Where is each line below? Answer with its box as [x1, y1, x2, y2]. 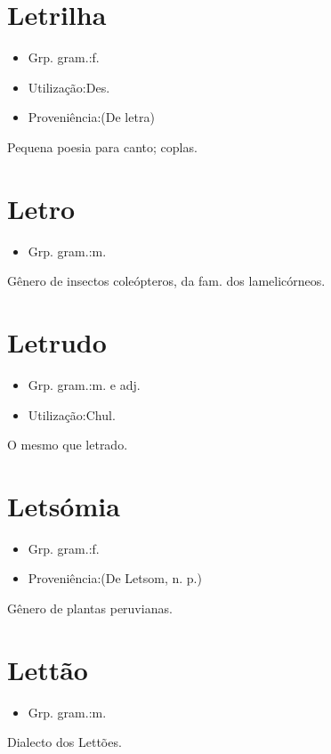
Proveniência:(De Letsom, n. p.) [28, 569, 202, 588]
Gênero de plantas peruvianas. [7, 599, 173, 618]
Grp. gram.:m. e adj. [28, 375, 141, 393]
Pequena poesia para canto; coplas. [7, 137, 198, 156]
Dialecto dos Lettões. [7, 733, 122, 751]
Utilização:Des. [28, 77, 110, 96]
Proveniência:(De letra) [28, 108, 155, 126]
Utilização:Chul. [28, 405, 116, 424]
